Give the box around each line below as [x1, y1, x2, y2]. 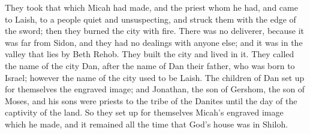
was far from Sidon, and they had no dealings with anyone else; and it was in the [5, 36, 303, 48]
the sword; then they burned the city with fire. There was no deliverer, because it [5, 24, 304, 37]
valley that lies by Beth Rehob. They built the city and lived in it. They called [5, 48, 294, 60]
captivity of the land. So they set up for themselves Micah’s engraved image [5, 106, 284, 119]
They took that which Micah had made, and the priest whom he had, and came [5, 1, 298, 13]
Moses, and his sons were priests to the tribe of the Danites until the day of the [5, 94, 297, 107]
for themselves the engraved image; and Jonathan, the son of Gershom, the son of [5, 83, 305, 95]
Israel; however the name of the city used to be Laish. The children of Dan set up [5, 71, 305, 83]
